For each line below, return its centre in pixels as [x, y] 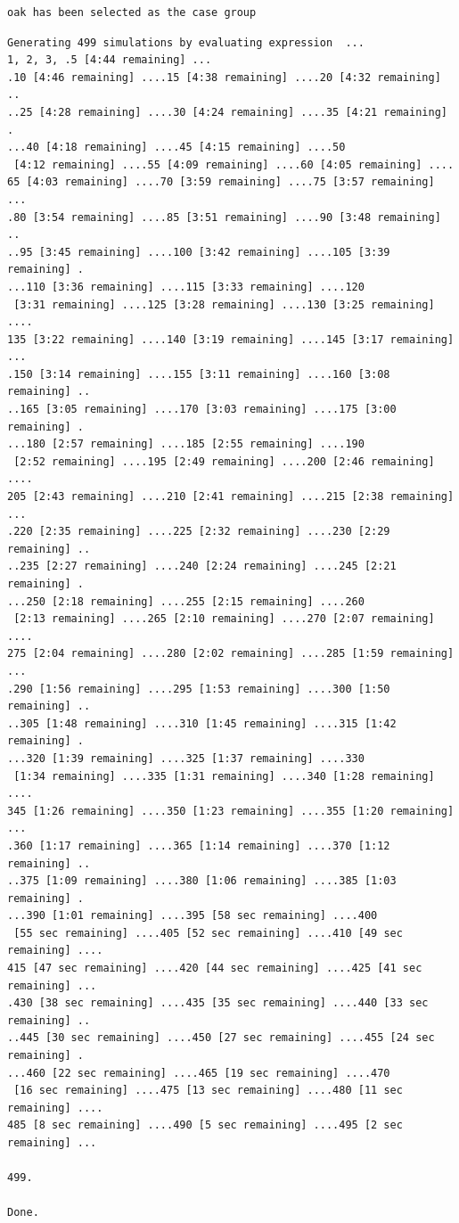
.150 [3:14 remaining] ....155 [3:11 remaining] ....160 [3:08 [199, 374]
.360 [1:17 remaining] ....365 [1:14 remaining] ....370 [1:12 [199, 845]
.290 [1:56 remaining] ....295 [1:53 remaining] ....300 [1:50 [199, 689]
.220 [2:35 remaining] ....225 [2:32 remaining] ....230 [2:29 [199, 532]
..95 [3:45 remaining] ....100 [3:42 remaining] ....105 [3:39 [199, 252]
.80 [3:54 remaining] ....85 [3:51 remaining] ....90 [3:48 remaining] [224, 217]
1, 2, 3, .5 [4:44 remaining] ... [110, 60]
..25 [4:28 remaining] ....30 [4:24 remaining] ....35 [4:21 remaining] [227, 112]
